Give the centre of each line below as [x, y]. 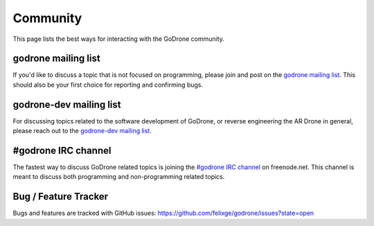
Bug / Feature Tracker [61, 197]
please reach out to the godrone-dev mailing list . [82, 131]
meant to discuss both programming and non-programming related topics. [119, 177]
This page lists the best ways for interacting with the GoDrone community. [119, 39]
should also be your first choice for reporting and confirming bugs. [108, 85]
